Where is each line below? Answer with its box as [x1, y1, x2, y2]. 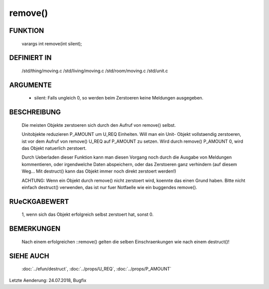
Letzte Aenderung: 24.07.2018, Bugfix [9, 277, 87, 283]
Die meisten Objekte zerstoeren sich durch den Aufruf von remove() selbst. [21, 122, 176, 128]
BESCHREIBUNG [9, 108, 61, 116]
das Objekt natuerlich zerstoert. [21, 145, 87, 151]
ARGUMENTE [9, 81, 52, 89]
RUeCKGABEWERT [9, 197, 69, 206]
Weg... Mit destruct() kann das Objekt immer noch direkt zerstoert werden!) [21, 168, 176, 174]
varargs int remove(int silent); [21, 40, 82, 47]
